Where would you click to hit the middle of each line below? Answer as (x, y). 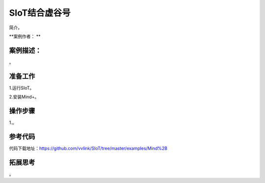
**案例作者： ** (25, 36)
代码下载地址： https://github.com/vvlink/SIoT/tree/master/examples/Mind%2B (88, 148)
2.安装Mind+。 (24, 97)
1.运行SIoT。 (22, 88)
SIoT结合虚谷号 (40, 13)
